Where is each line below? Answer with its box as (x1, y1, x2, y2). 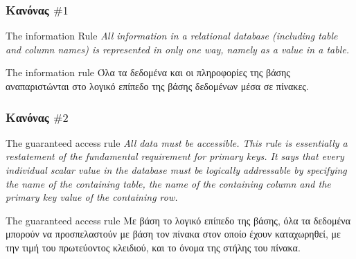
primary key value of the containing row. (6, 190, 178, 204)
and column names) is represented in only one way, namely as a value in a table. (6, 42, 349, 56)
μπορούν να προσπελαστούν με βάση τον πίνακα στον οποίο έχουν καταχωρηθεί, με (6, 226, 341, 241)
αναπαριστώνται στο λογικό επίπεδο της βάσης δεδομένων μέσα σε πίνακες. (6, 79, 309, 93)
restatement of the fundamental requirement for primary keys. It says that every (6, 149, 344, 163)
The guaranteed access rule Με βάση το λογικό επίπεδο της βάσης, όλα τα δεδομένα (6, 213, 350, 227)
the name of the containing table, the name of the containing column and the (6, 176, 331, 190)
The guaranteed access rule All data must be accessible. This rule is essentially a (6, 135, 348, 150)
